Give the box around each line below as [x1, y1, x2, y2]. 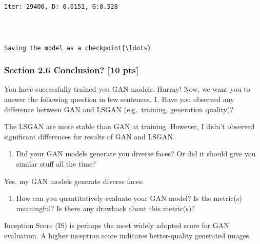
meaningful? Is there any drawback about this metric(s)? [16, 202, 195, 213]
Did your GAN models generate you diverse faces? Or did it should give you [16, 148, 256, 159]
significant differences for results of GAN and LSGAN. [4, 131, 175, 141]
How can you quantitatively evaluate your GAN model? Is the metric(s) [16, 193, 242, 204]
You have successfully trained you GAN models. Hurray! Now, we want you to [4, 84, 250, 94]
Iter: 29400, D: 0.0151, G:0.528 [4, 3, 118, 10]
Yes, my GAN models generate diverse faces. [4, 175, 144, 186]
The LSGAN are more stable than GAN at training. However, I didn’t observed [4, 121, 255, 132]
